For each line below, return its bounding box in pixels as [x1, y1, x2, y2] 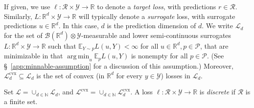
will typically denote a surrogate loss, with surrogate [78, 11, 235, 21]
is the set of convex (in [36, 70, 105, 80]
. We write [202, 20, 233, 31]
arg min [67, 53, 90, 60]
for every [116, 70, 143, 80]
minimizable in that [4, 51, 63, 61]
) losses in [161, 70, 190, 80]
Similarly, [4, 11, 32, 21]
